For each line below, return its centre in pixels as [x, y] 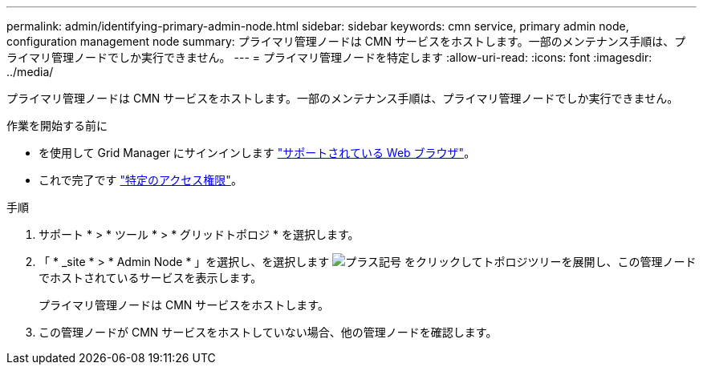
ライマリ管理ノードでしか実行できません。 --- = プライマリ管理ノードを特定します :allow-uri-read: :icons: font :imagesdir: [329, 57]
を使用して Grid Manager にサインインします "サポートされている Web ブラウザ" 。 [257, 153]
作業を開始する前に [57, 125]
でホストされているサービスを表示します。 [150, 278]
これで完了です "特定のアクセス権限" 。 [140, 180]
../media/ [30, 72]
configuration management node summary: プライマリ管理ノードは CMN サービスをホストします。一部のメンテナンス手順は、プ [346, 41]
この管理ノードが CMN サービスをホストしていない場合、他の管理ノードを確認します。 [268, 332]
